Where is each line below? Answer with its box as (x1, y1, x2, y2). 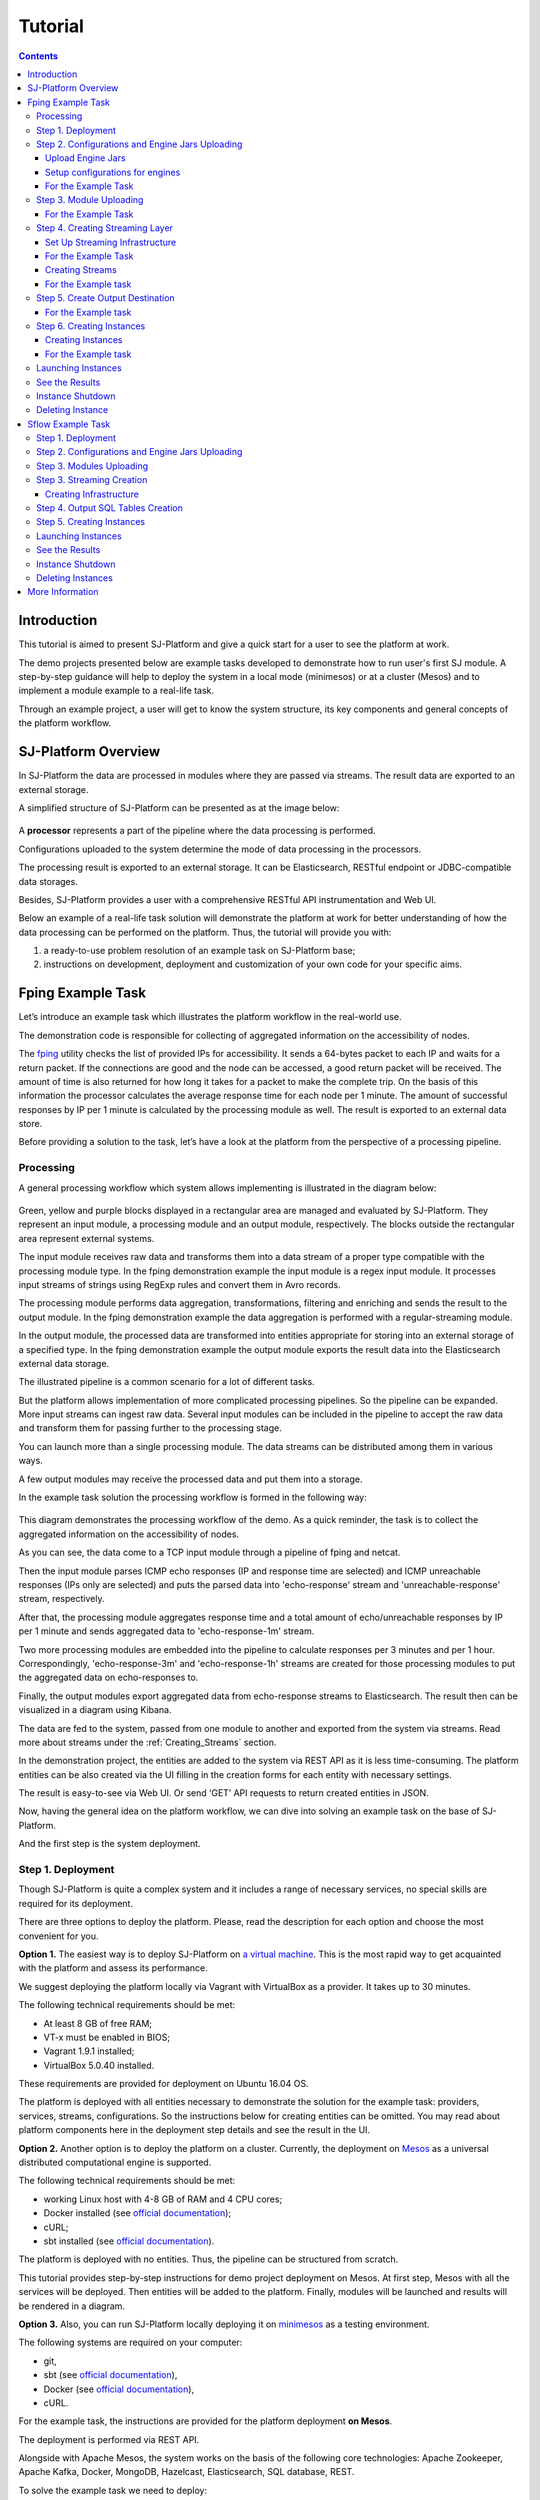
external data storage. (18, 1357, 110, 1369)
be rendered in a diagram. (18, 2300, 125, 2312)
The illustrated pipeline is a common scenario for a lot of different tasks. (18, 1376, 315, 1388)
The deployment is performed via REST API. (18, 2433, 200, 2445)
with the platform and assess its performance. (18, 1962, 209, 1974)
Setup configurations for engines (45, 166, 181, 178)
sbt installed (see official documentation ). (43, 2235, 215, 2247)
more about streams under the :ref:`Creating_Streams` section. (18, 1736, 277, 1748)
